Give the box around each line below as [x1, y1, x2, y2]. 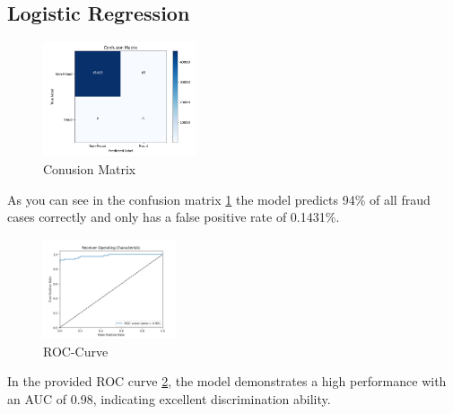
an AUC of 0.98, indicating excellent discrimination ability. [7, 389, 331, 408]
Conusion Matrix [43, 159, 136, 178]
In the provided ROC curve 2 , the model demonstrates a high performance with [7, 372, 447, 391]
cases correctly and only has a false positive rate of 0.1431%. [7, 207, 340, 226]
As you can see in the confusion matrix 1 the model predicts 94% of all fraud [7, 189, 431, 208]
